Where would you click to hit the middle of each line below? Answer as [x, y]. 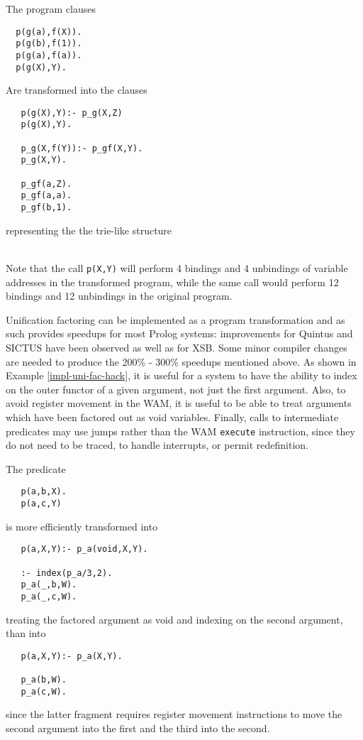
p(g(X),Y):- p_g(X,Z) [72, 113]
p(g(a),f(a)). [49, 55]
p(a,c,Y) [41, 504]
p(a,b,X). [44, 492]
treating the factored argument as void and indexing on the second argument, [174, 619]
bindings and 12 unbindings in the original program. [119, 296]
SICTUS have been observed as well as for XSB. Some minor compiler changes [177, 347]
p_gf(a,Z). [46, 184]
